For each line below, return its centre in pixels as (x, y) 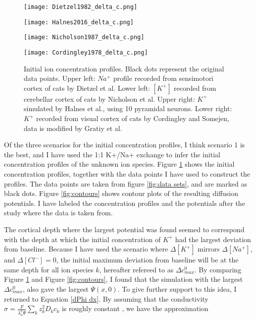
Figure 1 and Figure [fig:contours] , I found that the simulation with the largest (124, 279)
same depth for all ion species (49, 269)
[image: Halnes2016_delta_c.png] (79, 22)
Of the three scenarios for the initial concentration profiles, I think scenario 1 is (125, 145)
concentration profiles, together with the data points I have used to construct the (127, 173)
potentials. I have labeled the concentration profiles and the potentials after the (125, 203)
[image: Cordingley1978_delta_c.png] (86, 52)
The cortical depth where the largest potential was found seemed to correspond (124, 229)
